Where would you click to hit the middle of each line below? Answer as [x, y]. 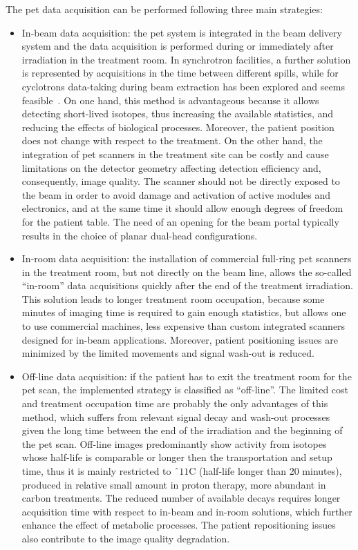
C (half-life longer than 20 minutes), [265, 471]
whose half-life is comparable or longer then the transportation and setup [177, 457]
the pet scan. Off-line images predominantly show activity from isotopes [174, 443]
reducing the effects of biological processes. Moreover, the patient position [178, 127]
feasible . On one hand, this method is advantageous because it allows [170, 100]
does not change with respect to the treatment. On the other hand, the [172, 140]
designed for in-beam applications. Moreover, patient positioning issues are [180, 339]
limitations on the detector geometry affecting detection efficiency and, [171, 167]
